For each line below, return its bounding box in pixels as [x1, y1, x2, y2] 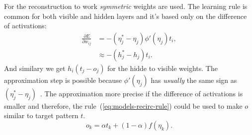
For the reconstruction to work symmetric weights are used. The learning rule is [4, 1, 248, 11]
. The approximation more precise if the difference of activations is [40, 88, 243, 98]
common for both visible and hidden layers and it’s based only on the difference [4, 10, 247, 21]
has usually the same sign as [151, 74, 237, 85]
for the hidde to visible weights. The [107, 63, 218, 73]
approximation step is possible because [4, 74, 122, 85]
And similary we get [4, 63, 66, 73]
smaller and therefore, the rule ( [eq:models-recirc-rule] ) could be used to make [4, 100, 243, 111]
